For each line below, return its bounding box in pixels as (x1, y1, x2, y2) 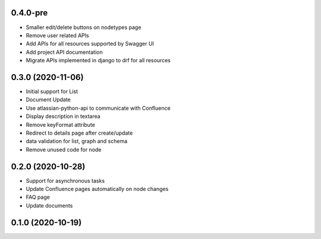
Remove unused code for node (26, 146, 102, 153)
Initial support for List (26, 88, 78, 95)
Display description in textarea (26, 113, 100, 120)
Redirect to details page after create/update (26, 129, 133, 136)
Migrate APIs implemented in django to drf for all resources (26, 57, 171, 64)
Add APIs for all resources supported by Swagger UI (26, 40, 155, 47)
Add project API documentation (26, 48, 103, 56)
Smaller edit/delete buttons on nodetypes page (26, 24, 141, 31)
